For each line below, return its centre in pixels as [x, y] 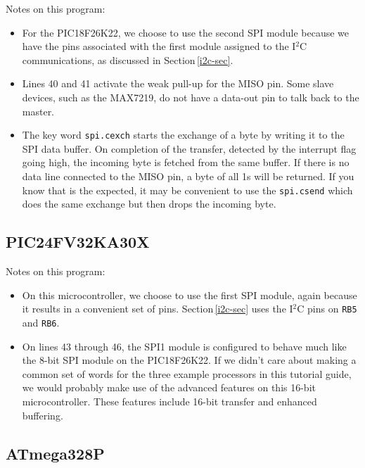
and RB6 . [41, 322]
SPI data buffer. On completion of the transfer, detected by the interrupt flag [189, 148]
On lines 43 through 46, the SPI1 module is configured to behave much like [184, 346]
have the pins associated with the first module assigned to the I [159, 46]
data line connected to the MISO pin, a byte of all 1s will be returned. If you [188, 176]
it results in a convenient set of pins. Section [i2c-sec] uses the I [158, 309]
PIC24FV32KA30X [78, 242]
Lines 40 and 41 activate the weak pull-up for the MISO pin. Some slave [178, 83]
